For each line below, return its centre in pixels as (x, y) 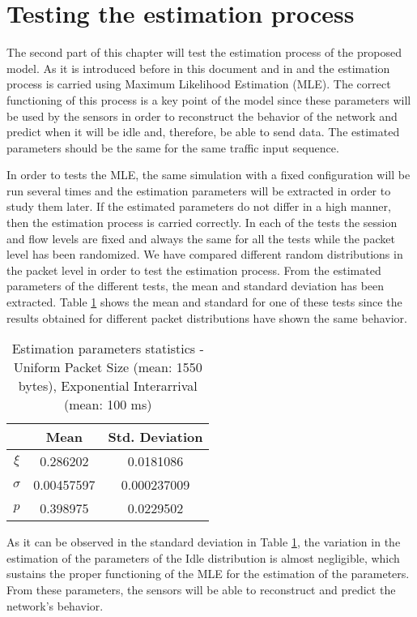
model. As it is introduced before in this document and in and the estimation (198, 68)
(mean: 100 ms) (108, 405)
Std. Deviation (155, 437)
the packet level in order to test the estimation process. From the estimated (194, 270)
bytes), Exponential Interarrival (108, 386)
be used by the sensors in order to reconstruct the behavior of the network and (202, 116)
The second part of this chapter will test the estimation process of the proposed (204, 52)
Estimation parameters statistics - (108, 349)
